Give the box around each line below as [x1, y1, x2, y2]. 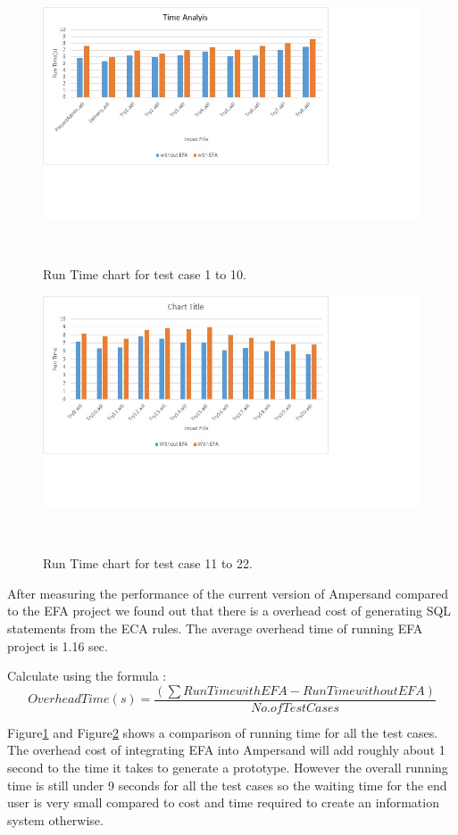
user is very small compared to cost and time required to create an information [7, 793, 439, 812]
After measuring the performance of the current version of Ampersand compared [7, 583, 449, 602]
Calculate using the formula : [7, 666, 167, 685]
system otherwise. [7, 810, 104, 829]
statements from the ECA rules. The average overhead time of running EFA [7, 619, 423, 638]
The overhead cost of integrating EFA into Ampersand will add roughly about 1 [7, 740, 446, 759]
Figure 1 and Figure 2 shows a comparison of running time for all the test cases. [7, 723, 438, 741]
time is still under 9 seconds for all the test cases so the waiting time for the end [7, 775, 447, 794]
